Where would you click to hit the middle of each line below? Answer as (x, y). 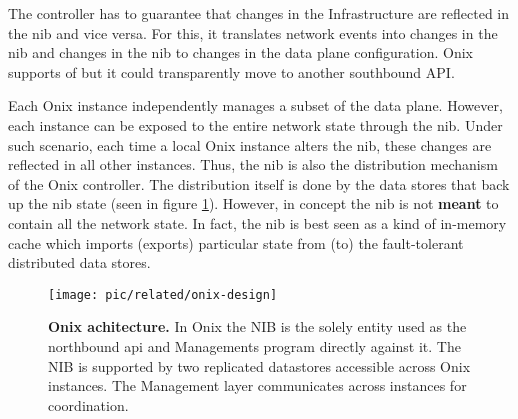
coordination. (88, 404)
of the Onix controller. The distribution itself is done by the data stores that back (259, 183)
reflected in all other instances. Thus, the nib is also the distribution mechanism (253, 164)
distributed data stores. (79, 262)
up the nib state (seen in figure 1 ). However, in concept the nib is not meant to (253, 203)
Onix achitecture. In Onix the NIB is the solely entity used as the (257, 326)
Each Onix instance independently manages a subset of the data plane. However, (255, 105)
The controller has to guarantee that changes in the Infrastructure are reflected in (259, 13)
